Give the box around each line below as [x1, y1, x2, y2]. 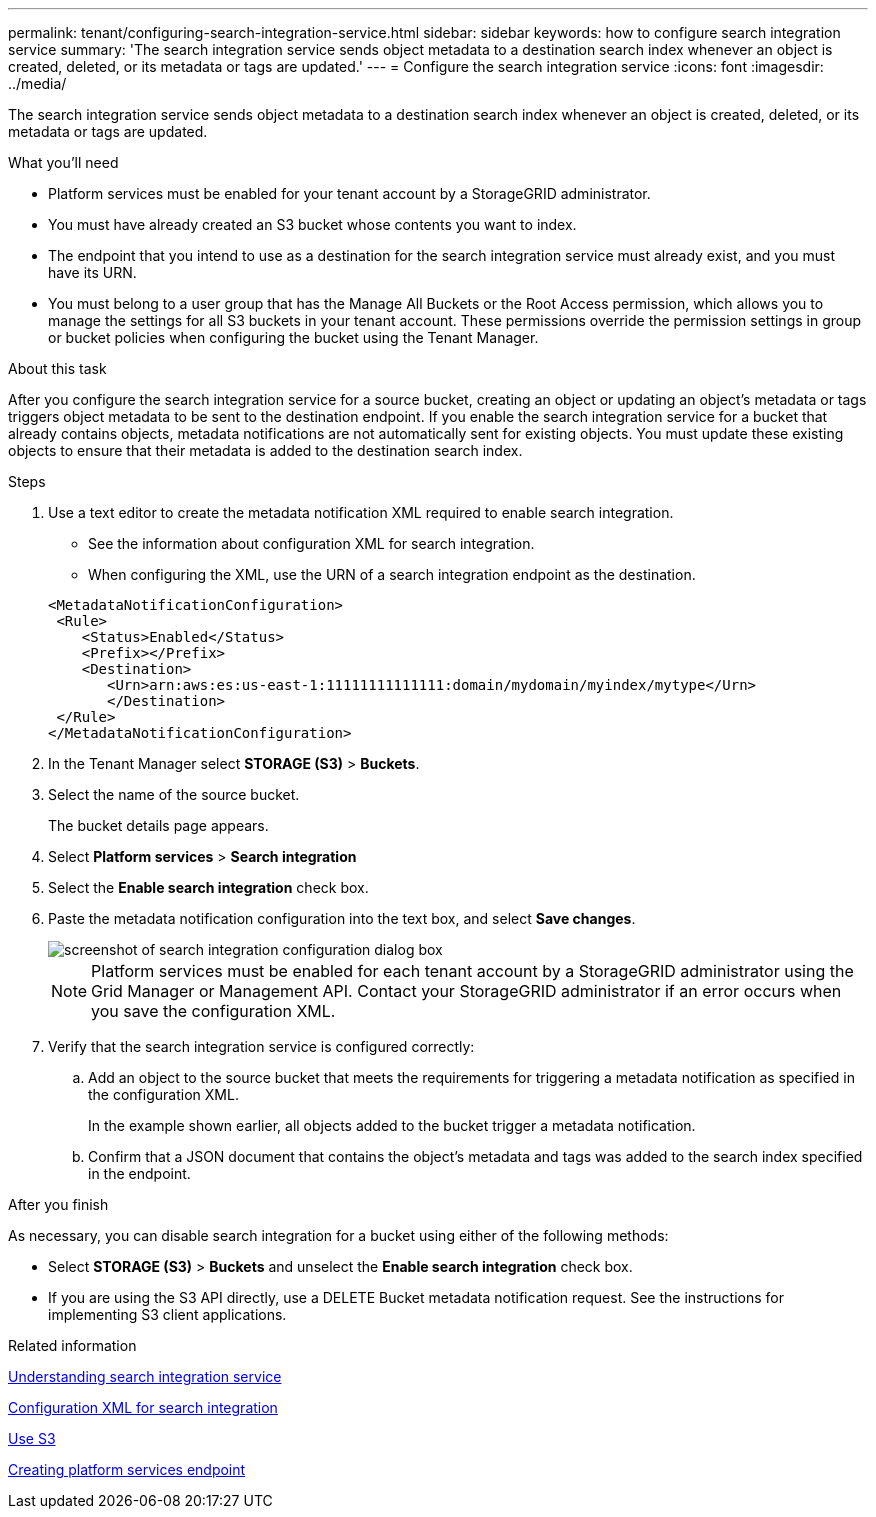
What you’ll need [8, 154, 119, 171]
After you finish [8, 1196, 109, 1213]
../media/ [8, 75, 67, 92]
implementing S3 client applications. [48, 1306, 287, 1323]
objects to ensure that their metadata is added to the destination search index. [8, 442, 523, 459]
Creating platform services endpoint [8, 1461, 246, 1478]
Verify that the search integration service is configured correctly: [48, 1038, 475, 1055]
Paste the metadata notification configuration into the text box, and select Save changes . [48, 910, 636, 927]
